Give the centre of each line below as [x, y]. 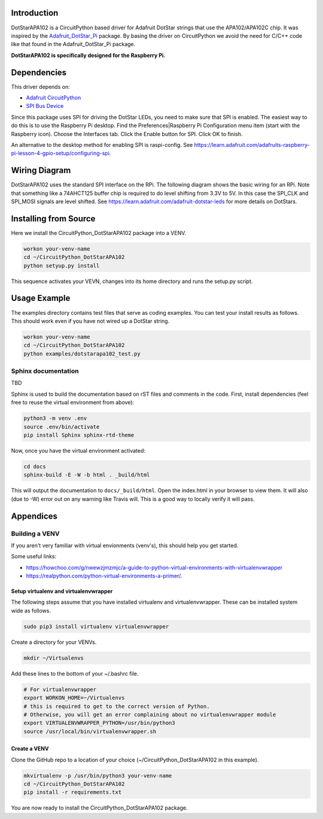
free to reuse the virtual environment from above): [73, 402]
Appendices [34, 516]
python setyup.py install [62, 266]
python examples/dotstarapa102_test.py [82, 353]
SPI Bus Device [45, 106]
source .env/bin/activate [62, 427]
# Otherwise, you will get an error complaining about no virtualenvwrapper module [150, 714]
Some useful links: [34, 556]
